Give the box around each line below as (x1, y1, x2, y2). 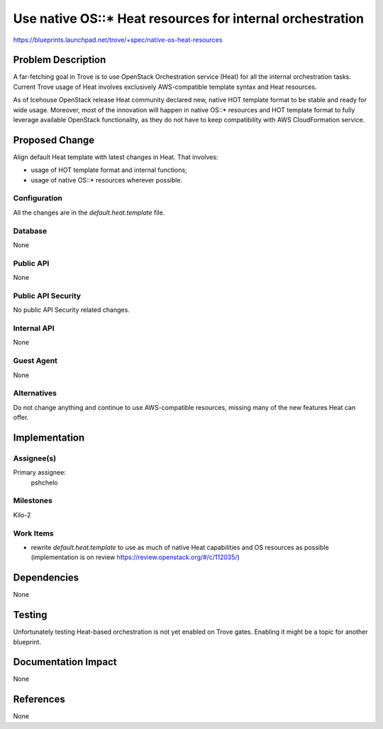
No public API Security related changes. (13, 306, 131, 314)
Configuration (13, 193, 63, 203)
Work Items (13, 528, 54, 538)
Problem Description (13, 54, 106, 66)
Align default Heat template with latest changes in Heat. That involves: (13, 153, 218, 161)
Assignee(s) (13, 453, 57, 463)
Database (13, 226, 48, 236)
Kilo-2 (13, 510, 31, 519)
